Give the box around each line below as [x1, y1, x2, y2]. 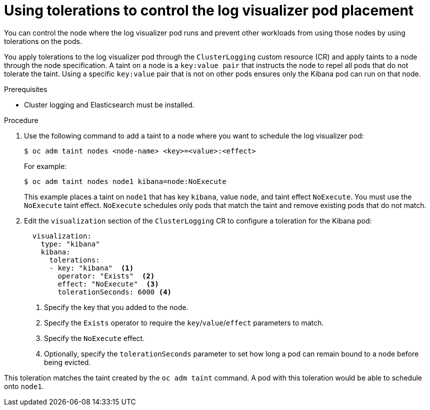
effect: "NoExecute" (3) [57, 279, 159, 288]
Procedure [4, 115, 38, 124]
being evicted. [44, 357, 91, 366]
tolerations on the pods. [4, 36, 82, 45]
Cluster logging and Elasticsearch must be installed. [24, 100, 194, 109]
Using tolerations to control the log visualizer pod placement [4, 2, 414, 19]
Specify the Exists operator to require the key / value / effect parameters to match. [44, 318, 324, 327]
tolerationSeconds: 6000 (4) [57, 287, 172, 296]
